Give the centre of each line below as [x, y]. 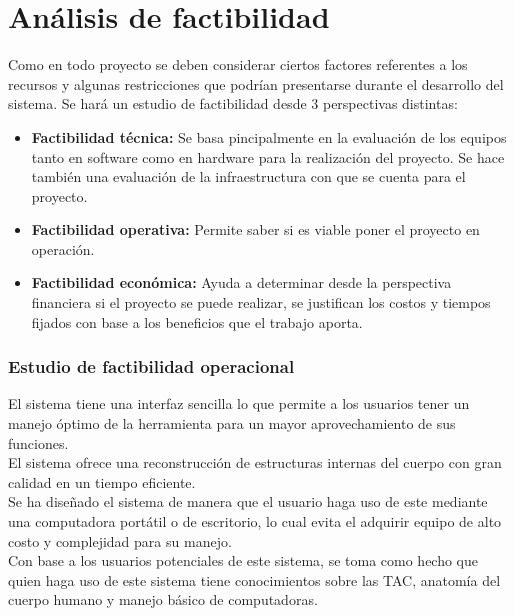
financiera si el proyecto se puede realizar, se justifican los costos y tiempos [261, 302]
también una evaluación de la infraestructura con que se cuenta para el [248, 176]
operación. [63, 248]
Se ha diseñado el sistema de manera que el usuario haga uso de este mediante [248, 501]
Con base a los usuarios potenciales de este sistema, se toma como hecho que [243, 560]
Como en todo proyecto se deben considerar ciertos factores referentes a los [238, 64]
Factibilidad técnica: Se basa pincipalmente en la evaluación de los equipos [269, 136]
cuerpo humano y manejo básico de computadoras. [163, 599]
